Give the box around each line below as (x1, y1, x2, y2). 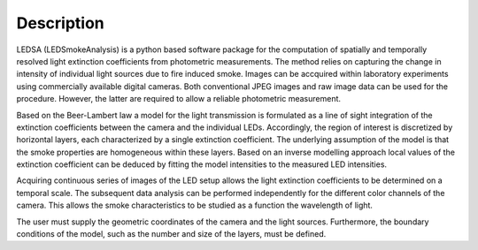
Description (16, 13, 105, 33)
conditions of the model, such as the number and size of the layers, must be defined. (16, 229, 327, 239)
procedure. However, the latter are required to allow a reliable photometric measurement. (16, 94, 341, 104)
